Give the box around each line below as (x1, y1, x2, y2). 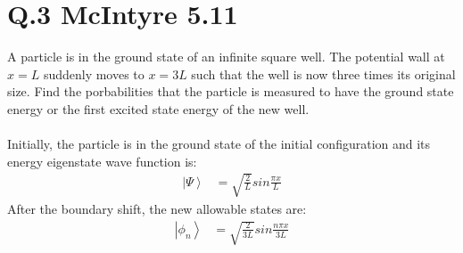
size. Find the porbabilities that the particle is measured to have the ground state (7, 82, 454, 101)
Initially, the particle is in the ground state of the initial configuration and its (7, 135, 431, 153)
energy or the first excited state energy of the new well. (7, 99, 310, 118)
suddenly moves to (43, 64, 145, 83)
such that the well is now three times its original (191, 64, 456, 83)
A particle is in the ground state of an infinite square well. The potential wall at (7, 47, 445, 66)
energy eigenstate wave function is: (7, 151, 197, 170)
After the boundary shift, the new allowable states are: (7, 199, 307, 217)
